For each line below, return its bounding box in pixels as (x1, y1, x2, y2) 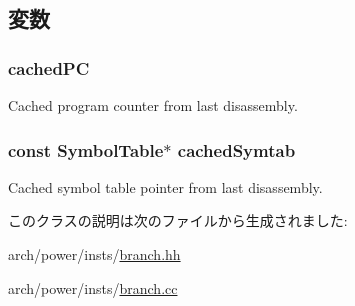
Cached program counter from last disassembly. (8, 95, 298, 115)
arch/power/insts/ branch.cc (8, 277, 178, 298)
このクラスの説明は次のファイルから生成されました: (8, 210, 348, 231)
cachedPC (8, 55, 90, 80)
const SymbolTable (8, 137, 164, 162)
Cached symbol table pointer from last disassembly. (8, 176, 323, 197)
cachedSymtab (177, 137, 296, 162)
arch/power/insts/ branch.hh (8, 244, 181, 264)
